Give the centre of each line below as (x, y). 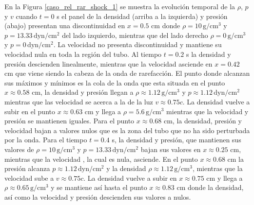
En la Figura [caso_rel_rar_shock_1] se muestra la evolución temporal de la (120, 6)
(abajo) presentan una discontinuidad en (65, 26)
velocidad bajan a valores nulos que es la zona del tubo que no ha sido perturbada (127, 130)
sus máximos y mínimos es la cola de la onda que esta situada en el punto (115, 82)
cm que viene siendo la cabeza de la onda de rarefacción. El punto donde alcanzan (127, 73)
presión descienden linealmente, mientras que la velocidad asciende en (108, 63)
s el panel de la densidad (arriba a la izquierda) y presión (142, 16)
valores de (19, 149)
